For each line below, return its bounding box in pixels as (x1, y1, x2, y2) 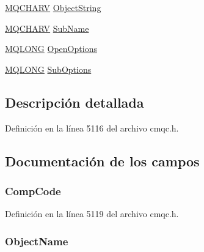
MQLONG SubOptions (5, 62, 92, 75)
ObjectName (5, 233, 68, 248)
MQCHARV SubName (5, 21, 89, 34)
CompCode (5, 183, 61, 198)
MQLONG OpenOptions (5, 42, 97, 55)
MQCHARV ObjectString (5, 1, 101, 13)
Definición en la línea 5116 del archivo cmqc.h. (5, 121, 179, 134)
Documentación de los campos (5, 151, 200, 170)
